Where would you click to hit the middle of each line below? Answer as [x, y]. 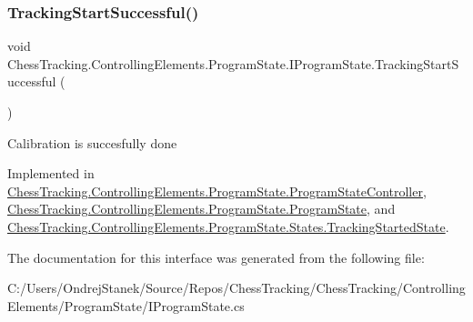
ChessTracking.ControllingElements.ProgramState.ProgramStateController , [217, 191]
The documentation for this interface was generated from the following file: [216, 257]
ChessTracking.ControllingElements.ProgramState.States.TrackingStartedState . [228, 226]
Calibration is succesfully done [92, 142]
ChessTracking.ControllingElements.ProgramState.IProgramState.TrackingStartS [233, 63]
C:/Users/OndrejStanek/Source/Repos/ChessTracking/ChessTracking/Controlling [236, 288]
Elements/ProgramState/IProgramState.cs [126, 305]
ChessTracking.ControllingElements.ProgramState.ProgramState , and [201, 209]
